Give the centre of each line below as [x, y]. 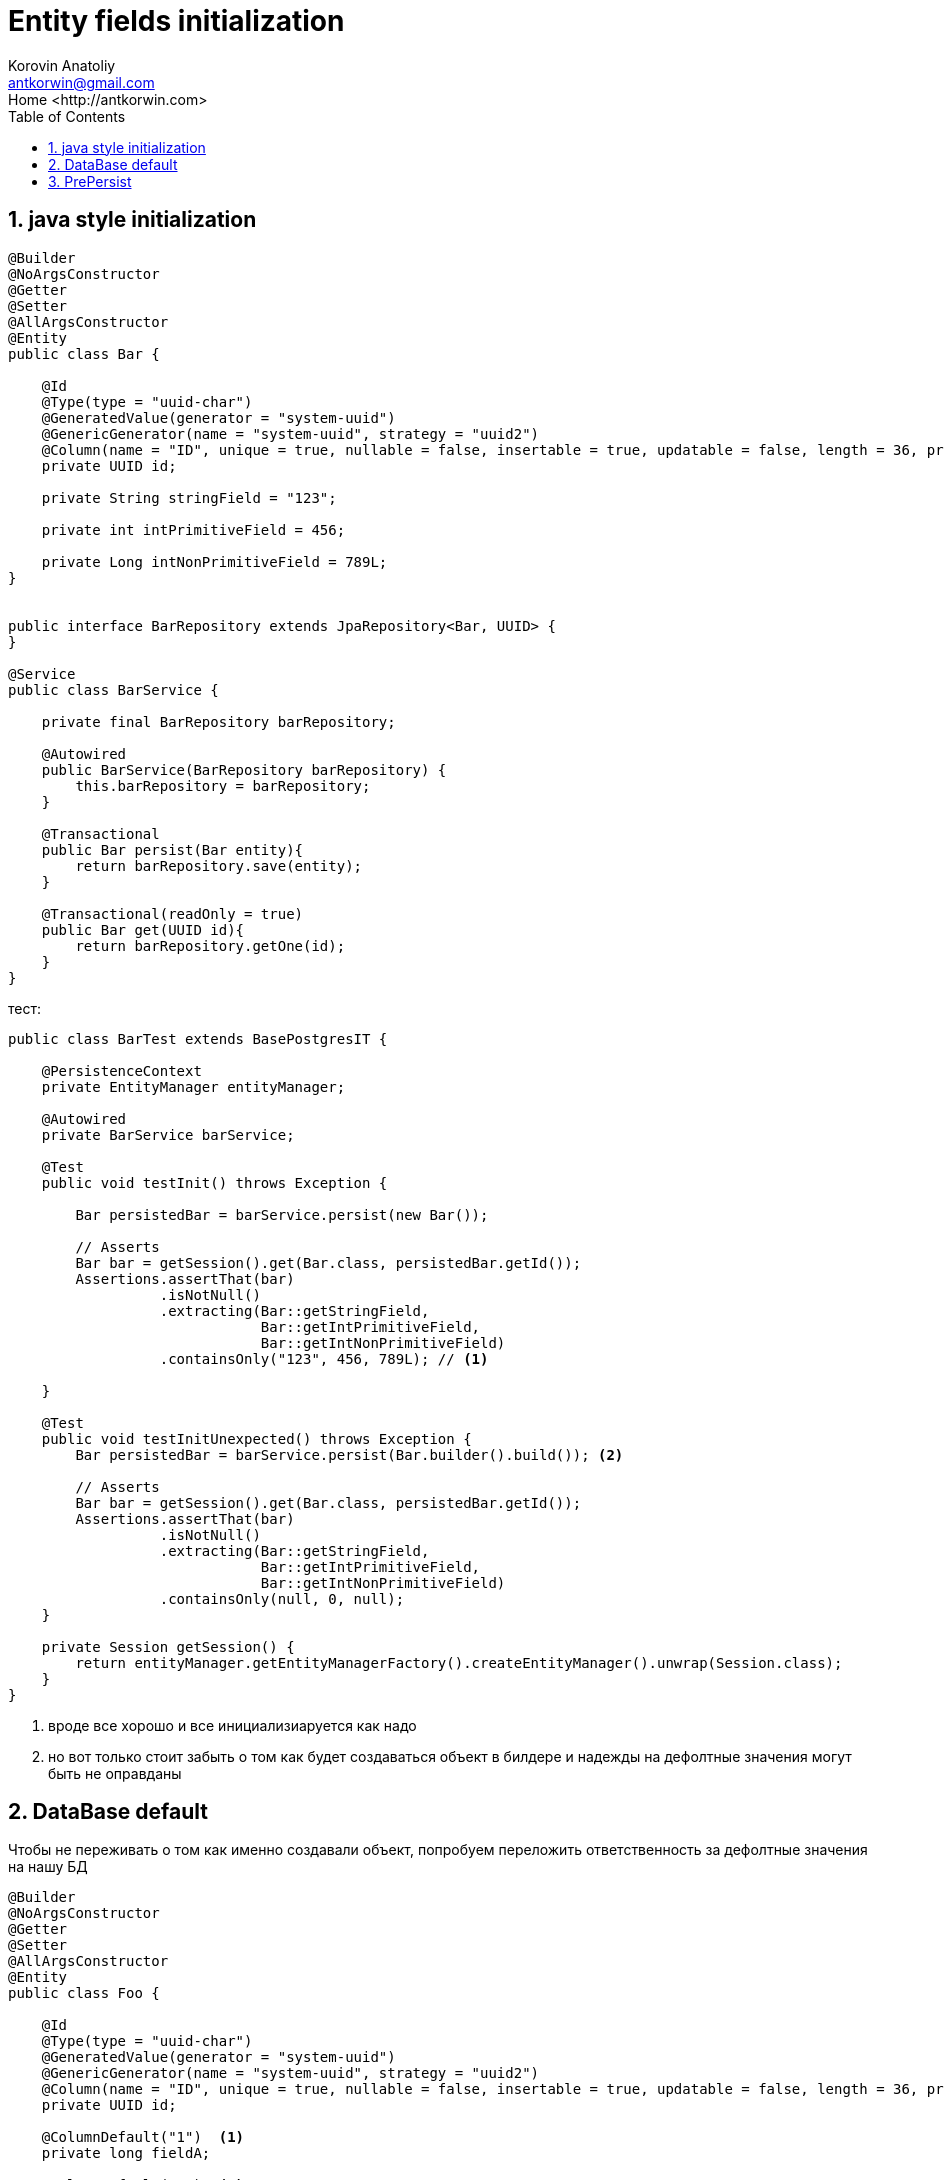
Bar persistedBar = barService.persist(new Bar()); [282, 1214]
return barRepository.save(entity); [219, 865]
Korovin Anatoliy [62, 65]
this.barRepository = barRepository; [223, 785]
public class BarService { [113, 689]
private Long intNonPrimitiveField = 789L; [214, 561]
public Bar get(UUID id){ [143, 929]
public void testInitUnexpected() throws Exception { [256, 1438]
